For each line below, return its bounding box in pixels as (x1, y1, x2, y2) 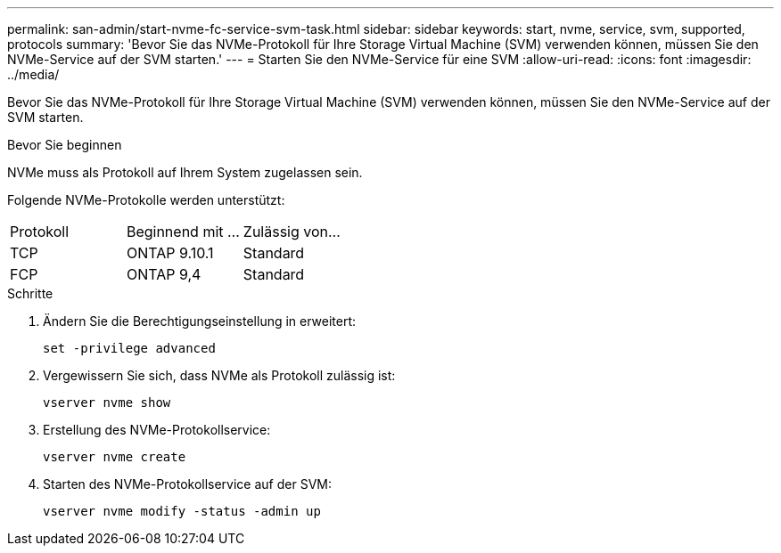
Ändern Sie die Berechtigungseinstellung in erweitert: (43, 313, 357, 329)
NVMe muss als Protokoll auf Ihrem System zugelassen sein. (7, 165, 363, 180)
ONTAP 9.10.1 (126, 244, 214, 262)
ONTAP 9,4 (126, 265, 201, 283)
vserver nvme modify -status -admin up (43, 504, 321, 518)
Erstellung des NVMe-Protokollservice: (43, 422, 271, 437)
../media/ (7, 67, 60, 82)
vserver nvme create (43, 450, 186, 464)
